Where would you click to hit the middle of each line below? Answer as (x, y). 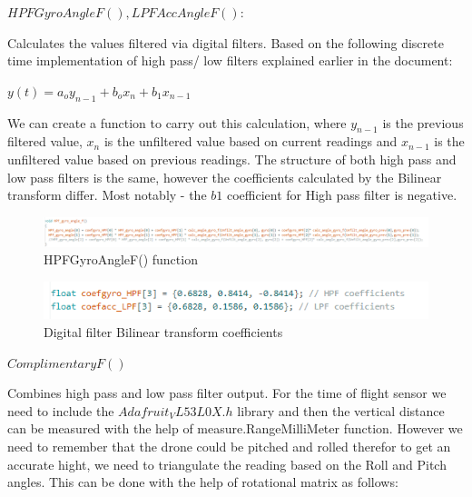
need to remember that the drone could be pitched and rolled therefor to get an (229, 446)
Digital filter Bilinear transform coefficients (163, 332)
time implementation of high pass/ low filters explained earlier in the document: (230, 60)
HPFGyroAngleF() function (121, 259)
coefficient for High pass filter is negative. (342, 195)
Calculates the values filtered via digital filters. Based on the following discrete (226, 42)
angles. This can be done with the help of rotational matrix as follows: (203, 482)
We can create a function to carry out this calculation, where (177, 122)
